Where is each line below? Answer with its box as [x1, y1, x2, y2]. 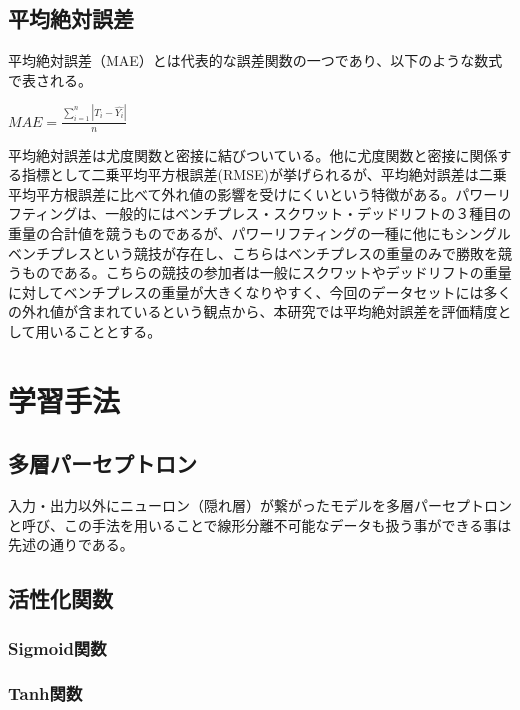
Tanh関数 [8, 681, 83, 706]
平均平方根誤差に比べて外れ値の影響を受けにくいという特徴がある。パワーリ [8, 183, 512, 204]
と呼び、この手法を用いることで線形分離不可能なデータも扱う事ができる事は [8, 514, 512, 535]
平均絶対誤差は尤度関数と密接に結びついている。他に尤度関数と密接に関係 [8, 144, 498, 165]
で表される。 [8, 69, 92, 90]
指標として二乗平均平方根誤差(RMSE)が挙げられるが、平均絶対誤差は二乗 [21, 164, 507, 185]
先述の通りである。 [8, 534, 134, 555]
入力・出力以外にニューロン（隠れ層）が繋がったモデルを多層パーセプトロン [8, 495, 512, 516]
